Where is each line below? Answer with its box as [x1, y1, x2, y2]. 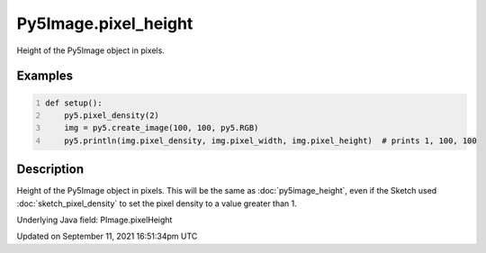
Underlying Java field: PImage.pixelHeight [16, 214, 173, 225]
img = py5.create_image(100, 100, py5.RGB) [64, 122, 259, 133]
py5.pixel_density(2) [64, 110, 159, 121]
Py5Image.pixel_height [16, 14, 193, 33]
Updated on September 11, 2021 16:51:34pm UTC [16, 230, 198, 242]
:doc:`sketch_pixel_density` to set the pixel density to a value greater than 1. [16, 198, 297, 209]
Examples [16, 68, 74, 84]
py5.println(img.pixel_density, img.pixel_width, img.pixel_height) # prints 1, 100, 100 [64, 135, 477, 146]
